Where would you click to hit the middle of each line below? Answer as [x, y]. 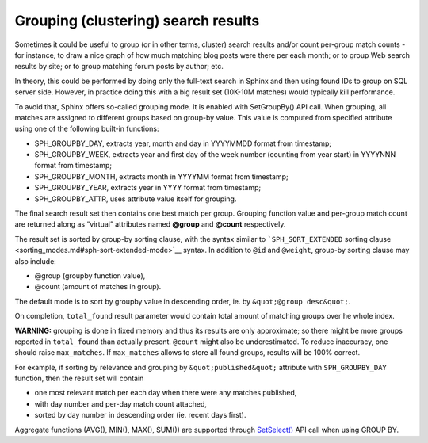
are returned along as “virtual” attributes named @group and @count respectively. [150, 224]
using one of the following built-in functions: [87, 129]
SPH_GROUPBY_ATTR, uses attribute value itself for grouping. [136, 199]
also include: [36, 261]
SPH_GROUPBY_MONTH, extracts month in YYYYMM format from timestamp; [161, 176]
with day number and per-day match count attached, [121, 403]
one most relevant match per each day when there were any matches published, [166, 393]
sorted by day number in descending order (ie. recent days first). [140, 415]
